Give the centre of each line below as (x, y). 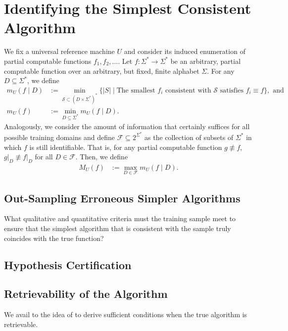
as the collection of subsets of (189, 137)
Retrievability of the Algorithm (86, 294)
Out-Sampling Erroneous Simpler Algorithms (122, 198)
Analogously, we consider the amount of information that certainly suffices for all (127, 126)
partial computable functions (48, 61)
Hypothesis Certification (68, 264)
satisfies (232, 90)
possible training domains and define (59, 137)
